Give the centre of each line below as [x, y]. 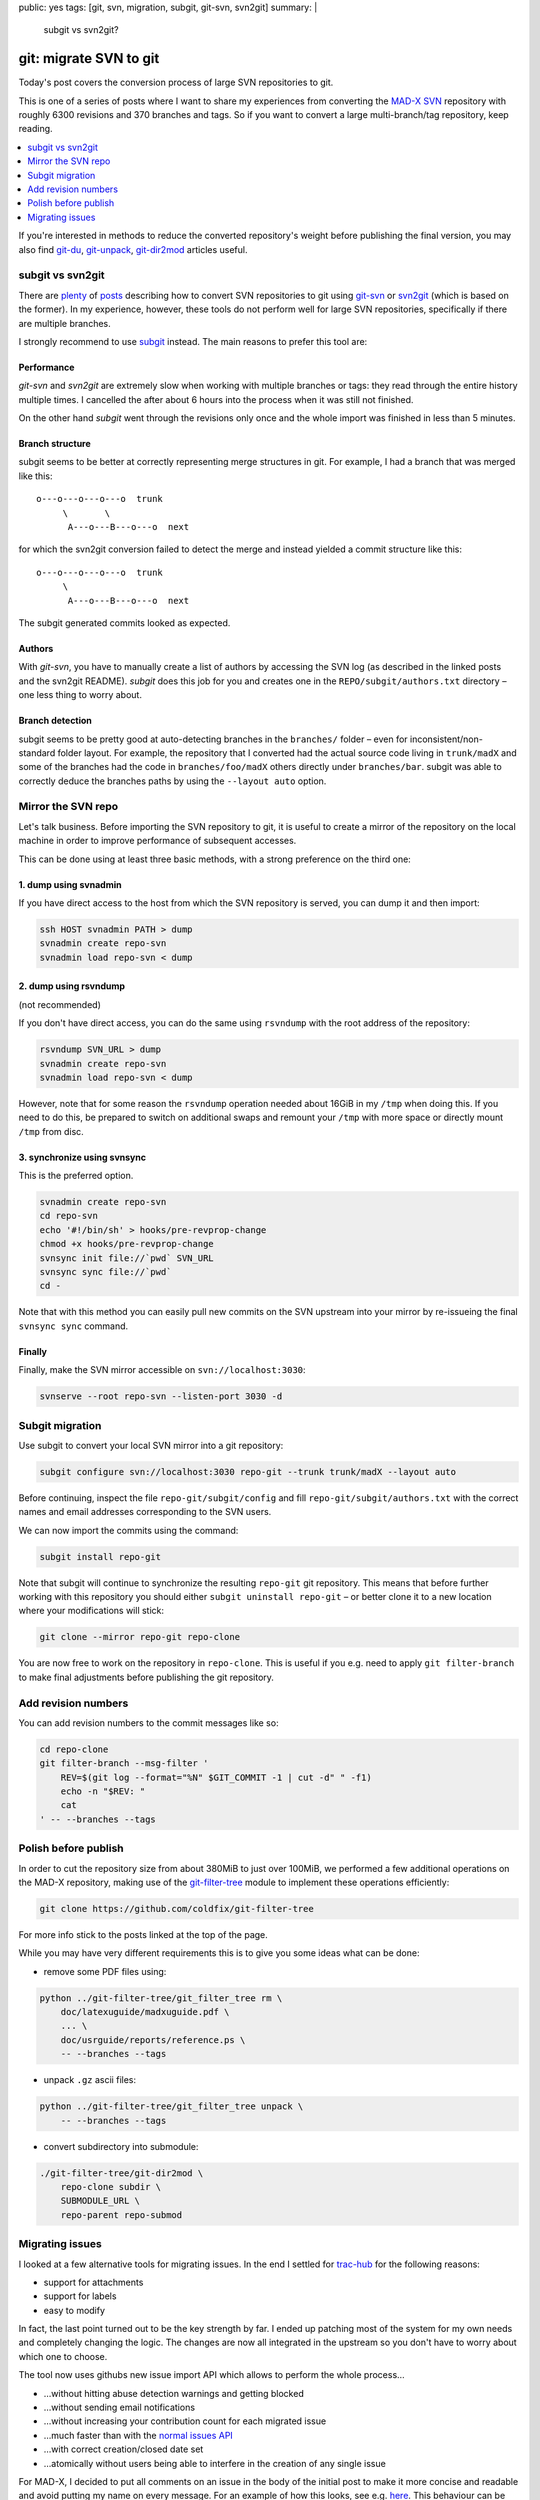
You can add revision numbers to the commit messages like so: [148, 1722]
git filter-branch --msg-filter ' [124, 1763]
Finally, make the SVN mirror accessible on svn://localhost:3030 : [162, 1370]
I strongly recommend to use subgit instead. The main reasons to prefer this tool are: [193, 341]
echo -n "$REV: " [103, 1791]
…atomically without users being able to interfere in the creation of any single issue [215, 2463]
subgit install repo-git [100, 1556]
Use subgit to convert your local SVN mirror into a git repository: [151, 1445]
